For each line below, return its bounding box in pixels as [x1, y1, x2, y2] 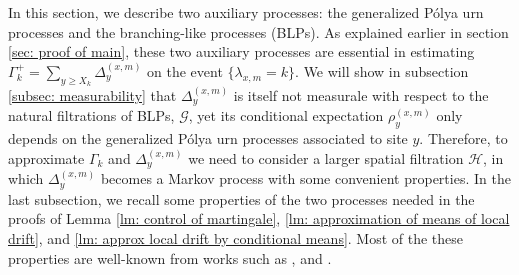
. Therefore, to [419, 128, 508, 149]
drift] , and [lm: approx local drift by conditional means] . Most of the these [8, 227, 464, 248]
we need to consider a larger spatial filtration [188, 147, 464, 168]
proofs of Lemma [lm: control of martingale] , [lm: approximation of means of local [8, 208, 510, 229]
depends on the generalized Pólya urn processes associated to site [8, 128, 408, 149]
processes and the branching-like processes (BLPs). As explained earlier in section [8, 21, 509, 42]
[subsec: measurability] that [8, 84, 177, 105]
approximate [8, 147, 85, 168]
